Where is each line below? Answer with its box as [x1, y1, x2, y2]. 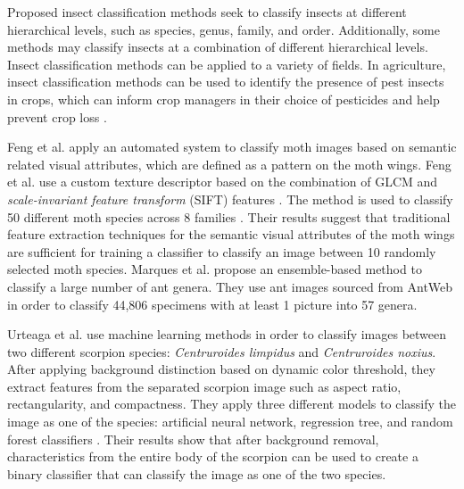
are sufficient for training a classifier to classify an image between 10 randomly [7, 242, 436, 261]
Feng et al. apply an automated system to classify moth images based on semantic [7, 137, 457, 156]
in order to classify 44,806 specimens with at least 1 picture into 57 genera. [7, 294, 418, 313]
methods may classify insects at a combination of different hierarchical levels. [7, 37, 428, 56]
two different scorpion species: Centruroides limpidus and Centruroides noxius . [7, 342, 436, 361]
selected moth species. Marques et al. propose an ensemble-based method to [7, 260, 422, 278]
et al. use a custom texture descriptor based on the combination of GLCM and [7, 172, 438, 191]
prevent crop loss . [7, 107, 107, 126]
